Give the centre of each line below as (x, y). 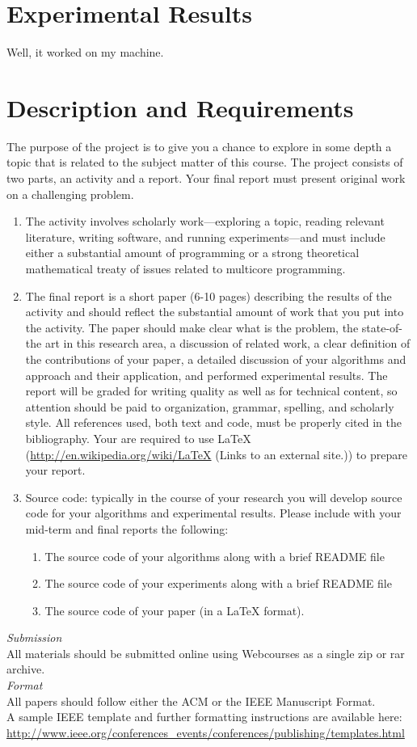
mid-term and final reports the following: (127, 528)
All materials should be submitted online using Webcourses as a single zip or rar (206, 653)
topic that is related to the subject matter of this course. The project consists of (205, 162)
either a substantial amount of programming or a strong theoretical (192, 253)
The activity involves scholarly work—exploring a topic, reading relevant (205, 221)
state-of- (382, 327)
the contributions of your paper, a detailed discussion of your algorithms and (216, 359)
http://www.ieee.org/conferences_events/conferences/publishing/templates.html (206, 732)
